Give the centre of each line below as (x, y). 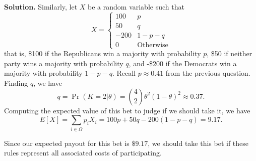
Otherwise (153, 45)
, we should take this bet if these (198, 143)
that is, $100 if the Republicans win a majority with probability (103, 53)
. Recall (124, 73)
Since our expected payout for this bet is (67, 143)
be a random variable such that (136, 7)
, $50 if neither (230, 53)
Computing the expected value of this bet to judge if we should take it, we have (127, 110)
